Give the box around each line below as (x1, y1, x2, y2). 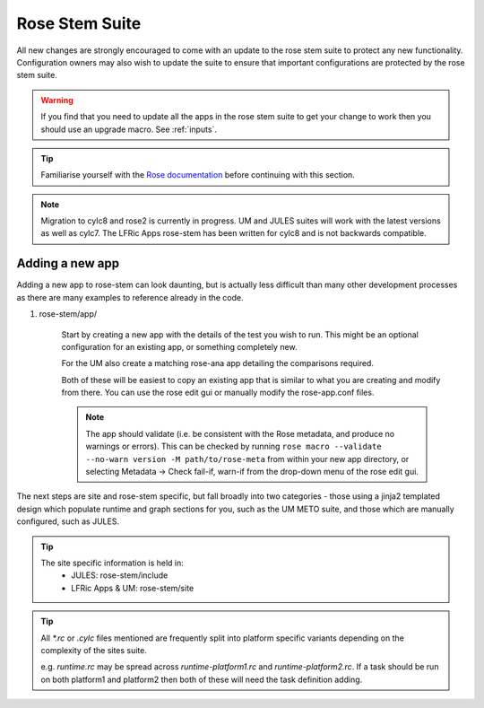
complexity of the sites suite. (40, 644, 148, 655)
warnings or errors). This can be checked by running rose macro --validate (85, 441, 382, 452)
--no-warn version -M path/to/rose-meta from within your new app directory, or (85, 453, 410, 464)
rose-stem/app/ (39, 309, 98, 319)
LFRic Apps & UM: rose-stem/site (71, 582, 194, 593)
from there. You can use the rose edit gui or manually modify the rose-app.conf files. (61, 387, 375, 398)
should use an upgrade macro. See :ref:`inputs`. (40, 124, 217, 135)
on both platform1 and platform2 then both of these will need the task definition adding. (40, 674, 363, 685)
